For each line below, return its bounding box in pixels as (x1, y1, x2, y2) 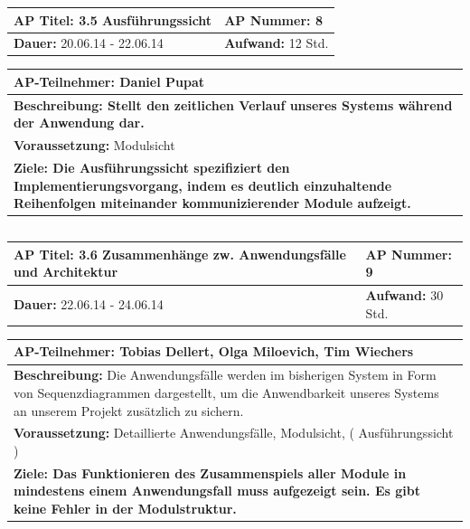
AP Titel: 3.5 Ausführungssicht (14, 10, 212, 29)
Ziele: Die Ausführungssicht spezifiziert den (14, 158, 290, 177)
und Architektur (14, 262, 118, 281)
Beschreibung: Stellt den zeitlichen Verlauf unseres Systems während (14, 95, 453, 114)
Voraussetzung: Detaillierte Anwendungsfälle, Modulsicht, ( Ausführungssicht (14, 423, 454, 442)
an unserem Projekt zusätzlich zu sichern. (14, 401, 244, 420)
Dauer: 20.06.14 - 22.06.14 (14, 33, 164, 52)
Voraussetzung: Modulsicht (14, 136, 175, 155)
